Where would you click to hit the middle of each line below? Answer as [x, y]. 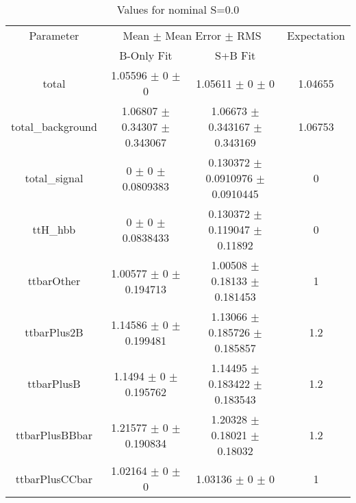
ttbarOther [54, 281]
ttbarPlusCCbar [54, 478]
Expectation [316, 35]
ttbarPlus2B [54, 332]
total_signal [54, 178]
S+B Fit [236, 55]
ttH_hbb [54, 229]
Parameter [54, 35]
